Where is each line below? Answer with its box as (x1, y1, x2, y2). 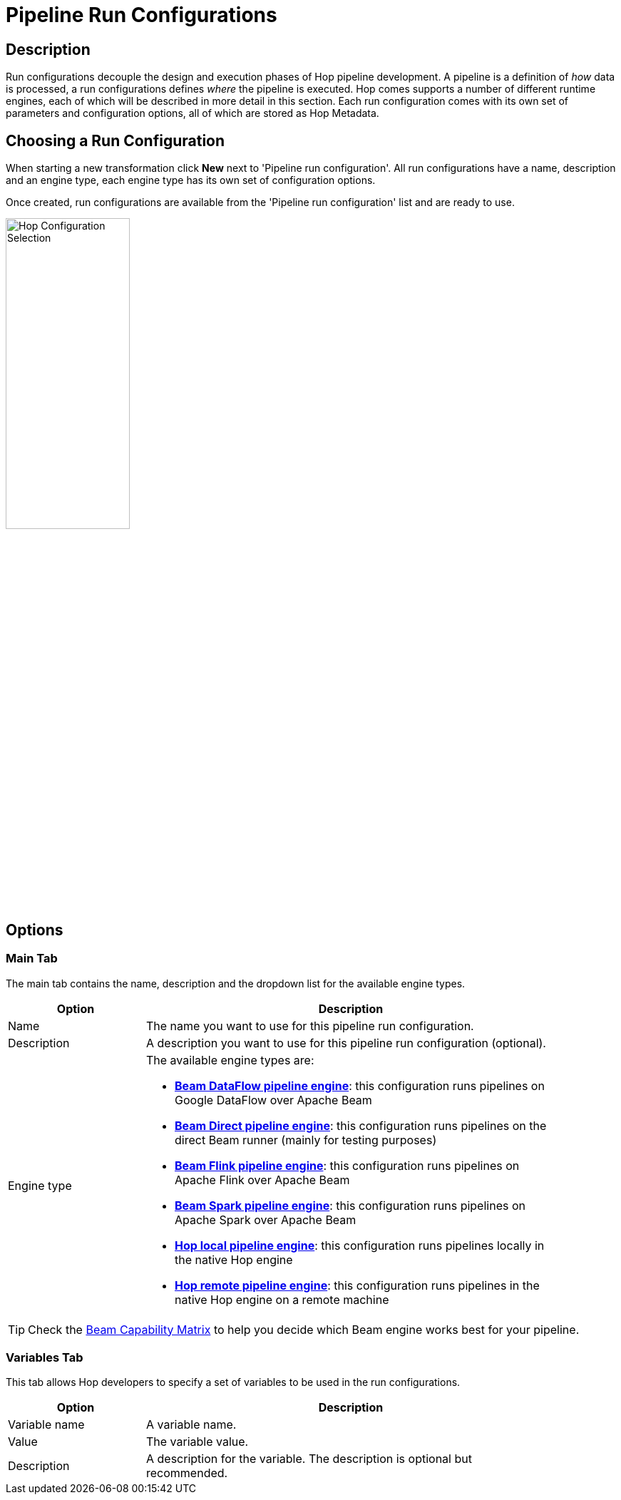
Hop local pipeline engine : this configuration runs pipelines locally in (175, 1238, 545, 1253)
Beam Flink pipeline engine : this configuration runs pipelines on (175, 1158, 520, 1173)
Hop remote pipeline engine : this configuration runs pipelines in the (175, 1278, 540, 1293)
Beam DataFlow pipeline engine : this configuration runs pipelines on (175, 1078, 545, 1093)
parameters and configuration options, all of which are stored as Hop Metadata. (6, 107, 379, 120)
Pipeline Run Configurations (6, 3, 277, 27)
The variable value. (146, 1434, 249, 1449)
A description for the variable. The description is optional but (146, 1452, 472, 1466)
